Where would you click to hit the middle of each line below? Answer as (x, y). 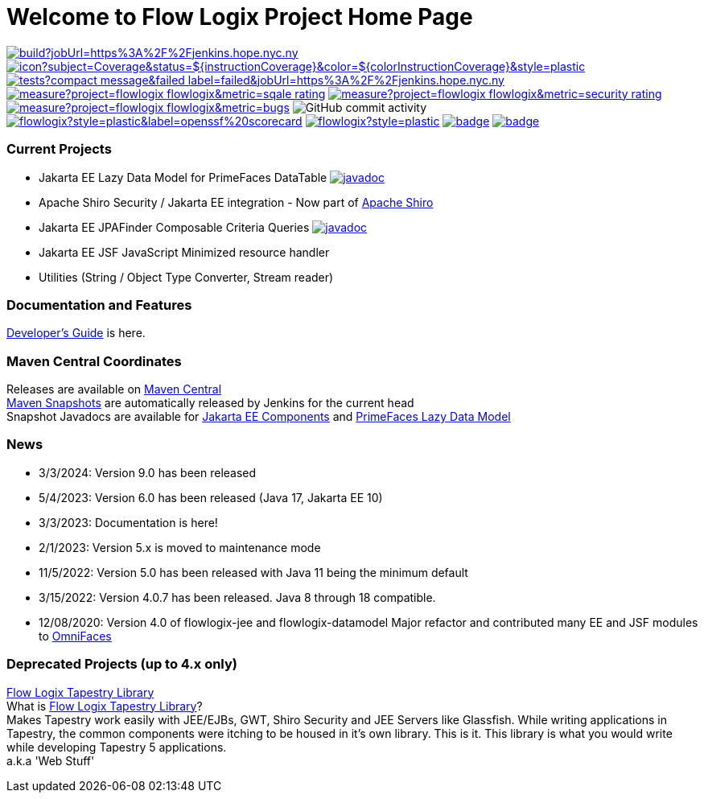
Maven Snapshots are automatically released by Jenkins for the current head (210, 403)
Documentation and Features (99, 305)
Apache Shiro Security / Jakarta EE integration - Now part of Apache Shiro (236, 202)
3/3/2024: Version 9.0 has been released (148, 472)
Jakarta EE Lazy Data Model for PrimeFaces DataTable (183, 177)
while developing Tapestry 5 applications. (117, 747)
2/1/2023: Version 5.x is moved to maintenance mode (180, 547)
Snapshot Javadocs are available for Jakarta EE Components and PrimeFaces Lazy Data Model (259, 416)
